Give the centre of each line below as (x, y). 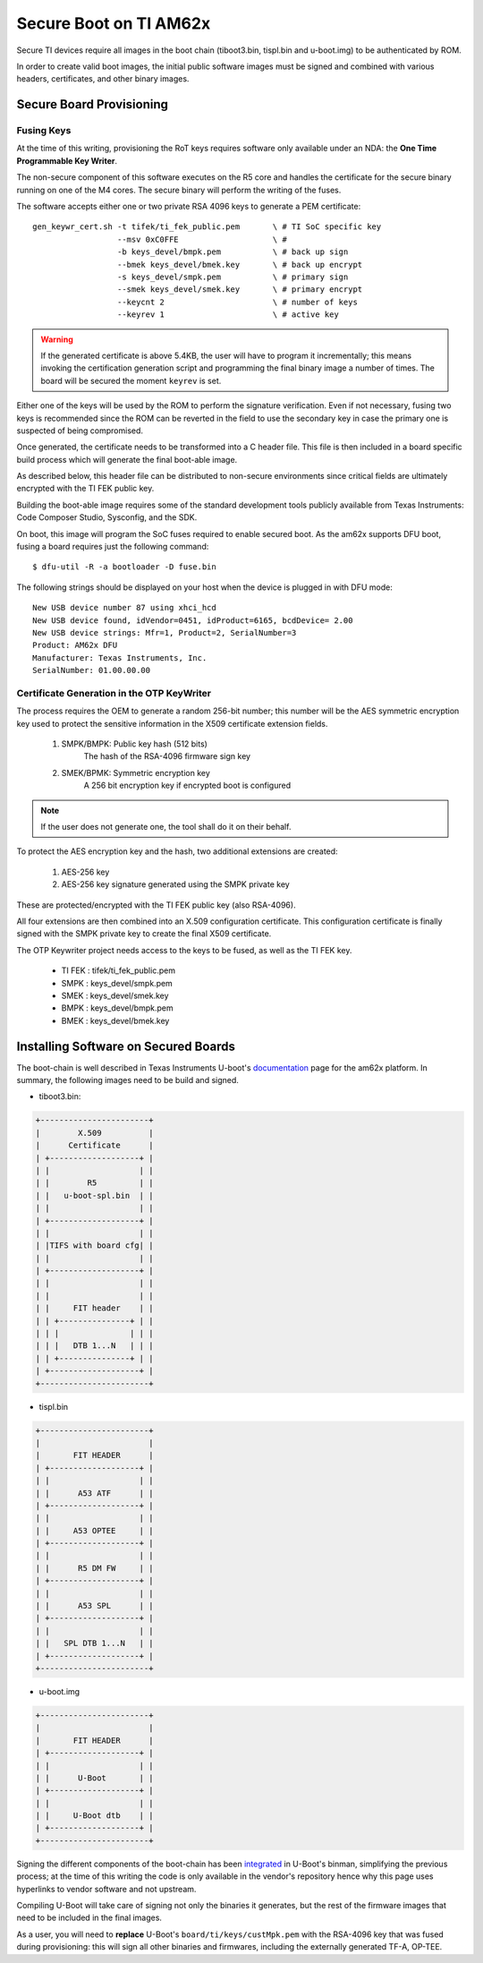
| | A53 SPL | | (94, 1606)
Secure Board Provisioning (93, 104)
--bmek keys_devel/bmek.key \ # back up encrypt (240, 265)
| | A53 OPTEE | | (94, 1530)
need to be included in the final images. (89, 1918)
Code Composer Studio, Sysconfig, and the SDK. (107, 517)
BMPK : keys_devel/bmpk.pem (117, 1008)
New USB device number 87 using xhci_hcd (124, 608)
